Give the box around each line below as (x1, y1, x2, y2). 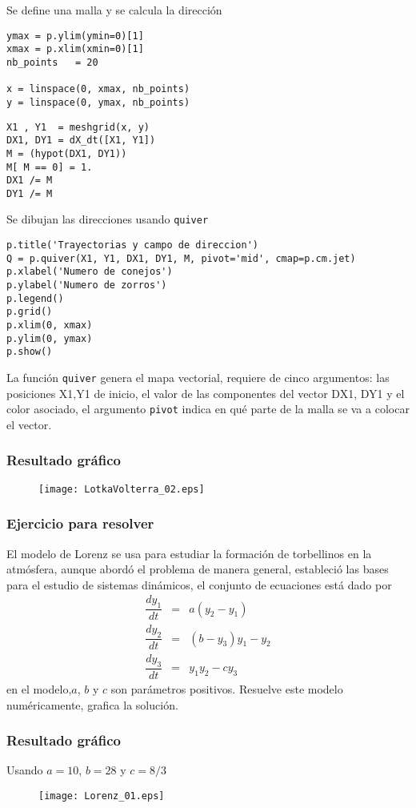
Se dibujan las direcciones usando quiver (6, 211, 209, 227)
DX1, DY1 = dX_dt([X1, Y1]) (6, 135, 156, 147)
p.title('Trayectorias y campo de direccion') (6, 239, 258, 251)
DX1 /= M (6, 175, 53, 187)
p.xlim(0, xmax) (6, 320, 93, 332)
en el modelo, (6, 680, 72, 697)
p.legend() (6, 292, 64, 304)
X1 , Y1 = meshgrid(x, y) (6, 121, 150, 133)
